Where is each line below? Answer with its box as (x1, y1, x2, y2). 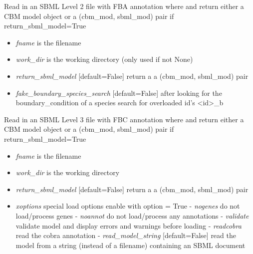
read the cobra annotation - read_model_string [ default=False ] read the (15, 230, 236, 241)
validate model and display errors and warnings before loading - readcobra (15, 220, 242, 231)
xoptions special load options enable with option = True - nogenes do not (15, 201, 240, 211)
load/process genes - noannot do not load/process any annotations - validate (15, 210, 249, 221)
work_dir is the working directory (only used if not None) (15, 54, 193, 64)
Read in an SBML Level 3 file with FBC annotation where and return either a (4, 114, 244, 124)
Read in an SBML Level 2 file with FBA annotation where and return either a (4, 1, 244, 11)
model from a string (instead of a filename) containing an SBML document (15, 240, 246, 250)
